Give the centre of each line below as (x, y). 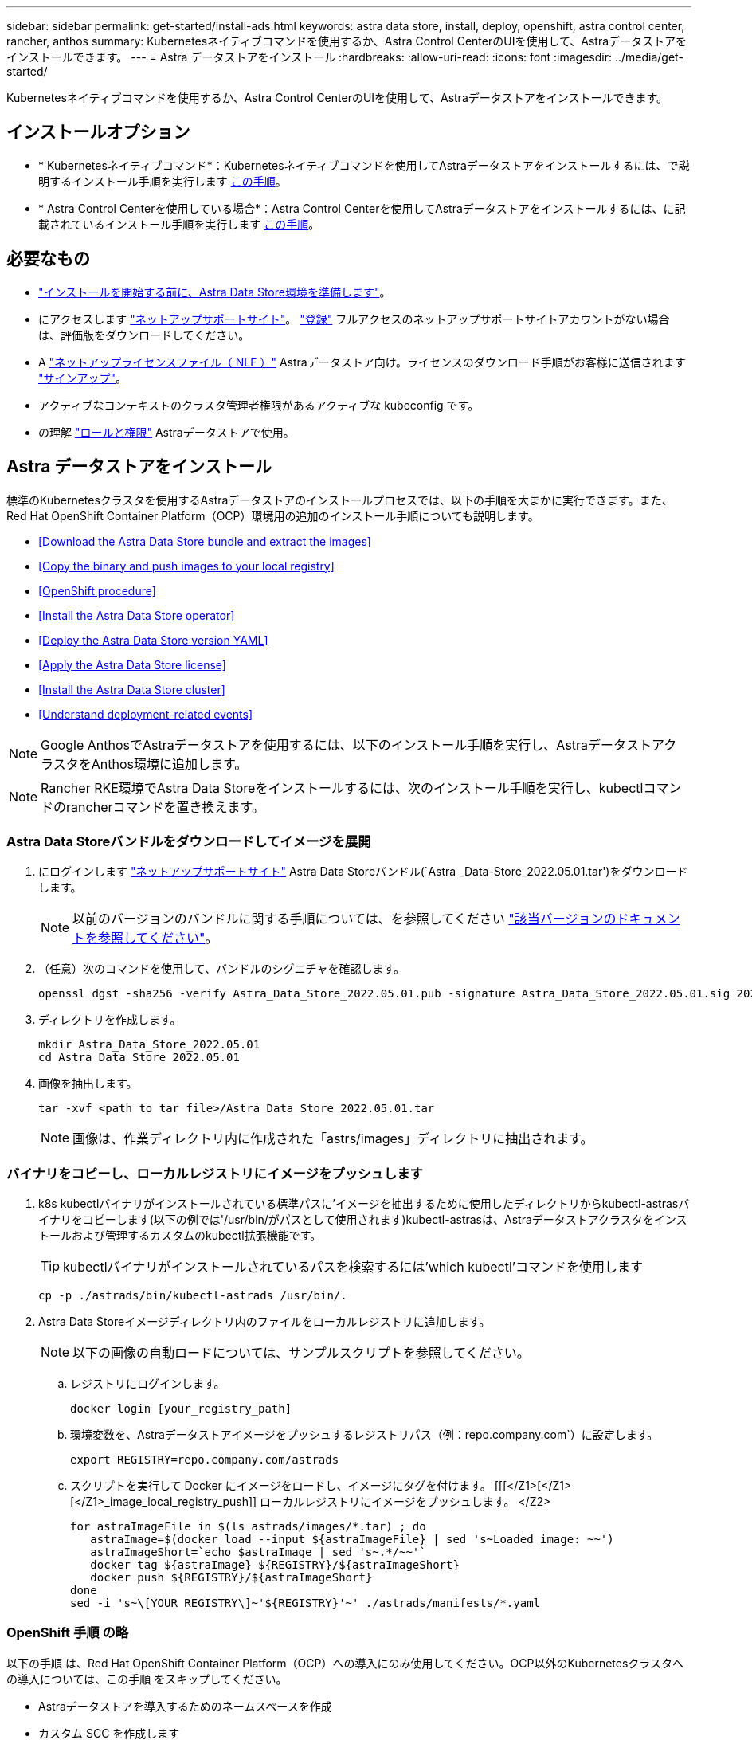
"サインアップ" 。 (83, 378)
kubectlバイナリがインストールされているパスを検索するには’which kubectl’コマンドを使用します (353, 1267)
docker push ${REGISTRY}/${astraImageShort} (231, 1578)
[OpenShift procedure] (97, 590)
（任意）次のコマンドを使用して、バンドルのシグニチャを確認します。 (222, 969)
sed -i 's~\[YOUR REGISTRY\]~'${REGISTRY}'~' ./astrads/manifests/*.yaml (305, 1603)
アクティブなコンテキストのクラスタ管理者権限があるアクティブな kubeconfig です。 (259, 405)
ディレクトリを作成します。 (110, 1020)
